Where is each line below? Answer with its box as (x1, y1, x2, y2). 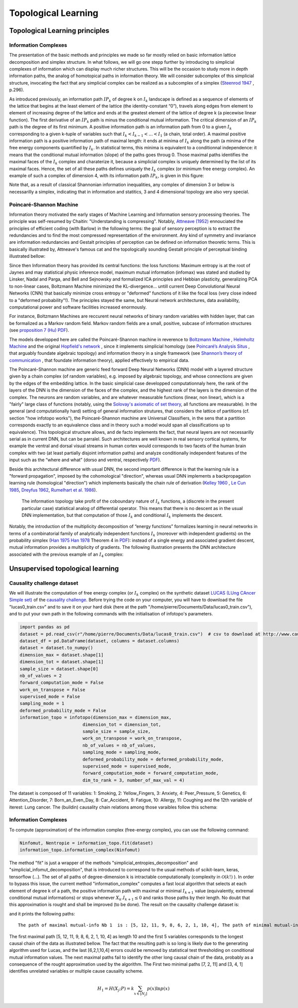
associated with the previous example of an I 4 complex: (9, 551, 124, 558)
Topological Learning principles (9, 26, 109, 35)
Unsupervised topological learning (9, 564, 119, 573)
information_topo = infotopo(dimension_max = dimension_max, (19, 714, 172, 720)
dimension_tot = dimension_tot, (82, 721, 161, 727)
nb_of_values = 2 (19, 673, 62, 679)
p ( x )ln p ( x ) (147, 986, 170, 991)
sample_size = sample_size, (82, 729, 151, 734)
